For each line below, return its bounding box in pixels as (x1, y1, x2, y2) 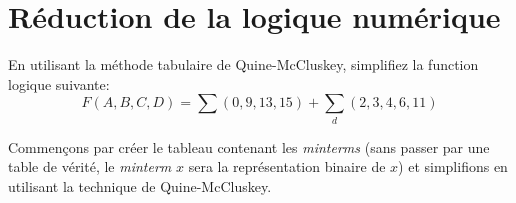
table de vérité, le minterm (8, 156, 172, 177)
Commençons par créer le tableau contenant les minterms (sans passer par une (8, 136, 490, 157)
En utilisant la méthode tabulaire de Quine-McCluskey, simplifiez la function (8, 54, 479, 75)
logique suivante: (8, 73, 110, 94)
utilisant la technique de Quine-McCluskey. (8, 175, 272, 196)
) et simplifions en (398, 156, 508, 177)
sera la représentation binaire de (188, 156, 386, 177)
